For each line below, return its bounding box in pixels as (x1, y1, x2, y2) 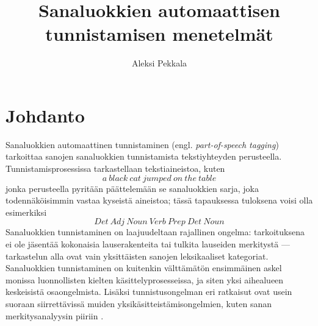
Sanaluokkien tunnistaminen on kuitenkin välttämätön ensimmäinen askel (5, 261, 282, 274)
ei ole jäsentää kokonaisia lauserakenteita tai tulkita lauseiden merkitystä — (5, 238, 290, 250)
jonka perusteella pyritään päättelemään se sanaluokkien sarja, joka (5, 182, 259, 194)
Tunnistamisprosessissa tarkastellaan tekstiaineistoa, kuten (5, 162, 225, 175)
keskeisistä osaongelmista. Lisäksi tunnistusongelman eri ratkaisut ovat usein (5, 285, 292, 298)
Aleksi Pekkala (131, 57, 187, 69)
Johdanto (5, 102, 85, 127)
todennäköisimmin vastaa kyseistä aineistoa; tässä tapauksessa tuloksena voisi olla (5, 194, 313, 207)
